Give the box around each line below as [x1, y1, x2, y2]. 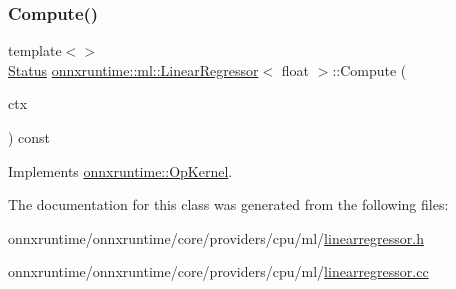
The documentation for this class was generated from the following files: [8, 194, 449, 215]
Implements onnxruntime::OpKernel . [8, 160, 233, 181]
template [8, 40, 62, 61]
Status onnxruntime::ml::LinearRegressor [8, 59, 259, 80]
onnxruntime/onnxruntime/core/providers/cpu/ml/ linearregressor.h [8, 227, 424, 248]
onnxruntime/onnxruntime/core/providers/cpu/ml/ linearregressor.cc [8, 261, 429, 282]
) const [8, 127, 51, 147]
